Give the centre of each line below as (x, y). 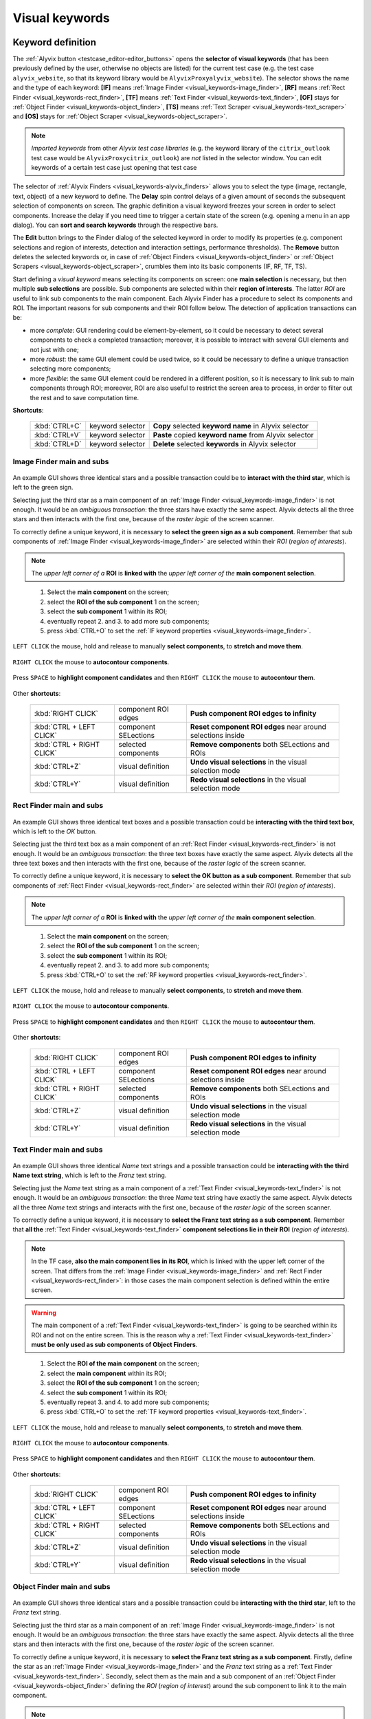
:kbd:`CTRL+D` (58, 444)
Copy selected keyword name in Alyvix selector (231, 426)
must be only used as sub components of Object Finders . (114, 1344)
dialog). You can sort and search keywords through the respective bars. (115, 225)
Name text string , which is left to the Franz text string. (90, 1175)
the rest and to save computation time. (85, 397)
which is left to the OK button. (55, 831)
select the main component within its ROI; (107, 1373)
